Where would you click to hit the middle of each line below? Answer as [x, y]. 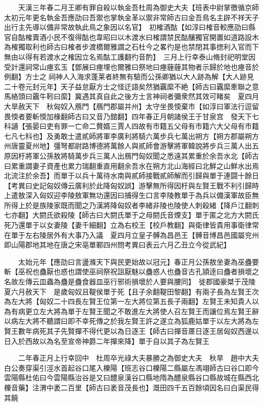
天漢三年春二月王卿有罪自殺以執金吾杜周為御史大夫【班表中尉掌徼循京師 [138, 7]
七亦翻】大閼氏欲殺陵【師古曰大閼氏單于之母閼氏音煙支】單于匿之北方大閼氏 [131, 215]
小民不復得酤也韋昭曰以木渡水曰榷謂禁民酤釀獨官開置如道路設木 [152, 37]
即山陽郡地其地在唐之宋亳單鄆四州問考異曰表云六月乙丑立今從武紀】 [117, 245]
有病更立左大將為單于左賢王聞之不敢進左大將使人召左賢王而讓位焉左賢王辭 [135, 311]
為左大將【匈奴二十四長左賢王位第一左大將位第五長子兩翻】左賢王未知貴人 [128, 301]
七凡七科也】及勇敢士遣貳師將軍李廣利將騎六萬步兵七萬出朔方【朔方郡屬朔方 [131, 136]
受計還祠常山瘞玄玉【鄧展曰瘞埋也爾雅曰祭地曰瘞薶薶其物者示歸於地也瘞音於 [131, 66]
